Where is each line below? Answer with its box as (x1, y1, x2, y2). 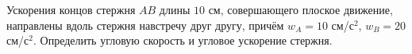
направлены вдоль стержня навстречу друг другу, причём (6, 16, 284, 33)
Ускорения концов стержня (6, 2, 136, 17)
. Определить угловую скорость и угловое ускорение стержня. (33, 32, 333, 49)
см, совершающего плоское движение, (208, 2, 393, 17)
